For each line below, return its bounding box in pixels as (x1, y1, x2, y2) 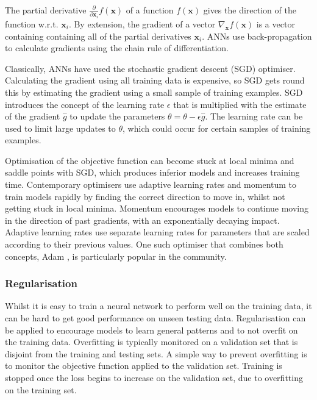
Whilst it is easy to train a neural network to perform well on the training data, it (5, 299, 312, 312)
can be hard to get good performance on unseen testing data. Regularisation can (5, 312, 306, 324)
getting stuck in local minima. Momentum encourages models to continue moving (5, 202, 309, 215)
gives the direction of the (203, 4, 296, 16)
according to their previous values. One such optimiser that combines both (5, 238, 283, 251)
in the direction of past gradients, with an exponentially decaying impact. (5, 213, 280, 226)
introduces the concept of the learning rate (5, 98, 165, 110)
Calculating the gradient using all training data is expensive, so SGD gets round (5, 74, 305, 87)
